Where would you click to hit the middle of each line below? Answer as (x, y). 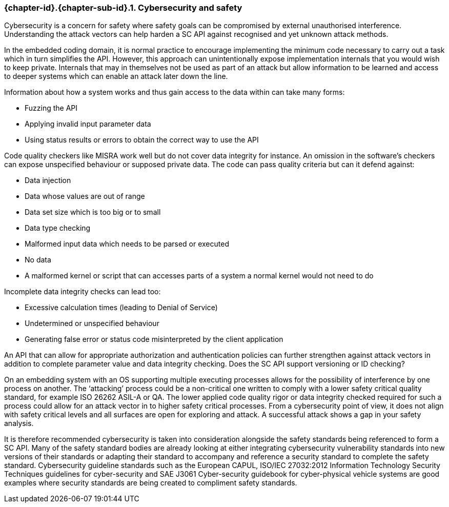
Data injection (48, 180)
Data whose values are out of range (85, 196)
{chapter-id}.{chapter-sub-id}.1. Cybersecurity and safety (123, 8)
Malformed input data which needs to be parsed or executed (127, 244)
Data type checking (58, 228)
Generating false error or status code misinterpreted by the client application (154, 339)
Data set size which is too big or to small (93, 212)
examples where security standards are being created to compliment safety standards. (151, 483)
